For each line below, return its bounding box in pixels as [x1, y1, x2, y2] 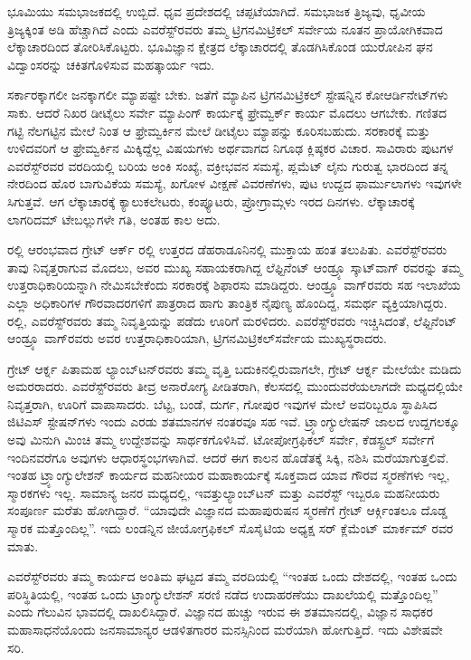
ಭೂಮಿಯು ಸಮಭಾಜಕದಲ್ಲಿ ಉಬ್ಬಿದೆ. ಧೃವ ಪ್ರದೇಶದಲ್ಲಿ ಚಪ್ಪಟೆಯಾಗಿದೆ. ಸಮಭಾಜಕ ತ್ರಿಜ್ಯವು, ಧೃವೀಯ [7, 2, 426, 20]
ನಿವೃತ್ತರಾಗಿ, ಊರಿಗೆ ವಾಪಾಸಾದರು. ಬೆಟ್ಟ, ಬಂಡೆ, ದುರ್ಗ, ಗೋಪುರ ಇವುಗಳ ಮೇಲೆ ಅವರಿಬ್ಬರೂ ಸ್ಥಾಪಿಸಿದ [7, 394, 438, 413]
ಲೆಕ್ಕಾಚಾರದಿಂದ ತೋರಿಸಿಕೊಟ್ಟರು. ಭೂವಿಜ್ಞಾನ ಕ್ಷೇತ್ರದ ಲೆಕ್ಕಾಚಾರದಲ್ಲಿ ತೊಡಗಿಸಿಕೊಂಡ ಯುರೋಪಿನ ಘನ [7, 37, 433, 56]
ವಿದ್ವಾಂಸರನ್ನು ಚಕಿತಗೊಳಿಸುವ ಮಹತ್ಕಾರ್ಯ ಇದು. [7, 54, 215, 73]
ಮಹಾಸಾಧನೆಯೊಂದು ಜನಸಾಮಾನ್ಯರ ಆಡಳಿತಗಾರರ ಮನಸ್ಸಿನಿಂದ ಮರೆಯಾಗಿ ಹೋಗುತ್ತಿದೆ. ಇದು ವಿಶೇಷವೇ [7, 620, 443, 638]
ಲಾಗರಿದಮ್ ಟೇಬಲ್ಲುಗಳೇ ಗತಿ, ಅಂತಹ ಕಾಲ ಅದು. [7, 209, 221, 228]
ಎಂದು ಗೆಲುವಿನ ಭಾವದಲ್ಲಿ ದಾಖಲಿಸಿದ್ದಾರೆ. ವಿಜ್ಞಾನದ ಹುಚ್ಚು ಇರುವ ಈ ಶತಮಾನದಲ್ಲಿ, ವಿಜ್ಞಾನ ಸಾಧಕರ [7, 602, 433, 621]
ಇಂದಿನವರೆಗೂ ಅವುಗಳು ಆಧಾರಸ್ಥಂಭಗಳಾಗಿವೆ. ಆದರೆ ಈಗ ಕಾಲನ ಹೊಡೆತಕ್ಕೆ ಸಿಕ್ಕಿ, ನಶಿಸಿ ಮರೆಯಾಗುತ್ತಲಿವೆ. [7, 447, 449, 466]
